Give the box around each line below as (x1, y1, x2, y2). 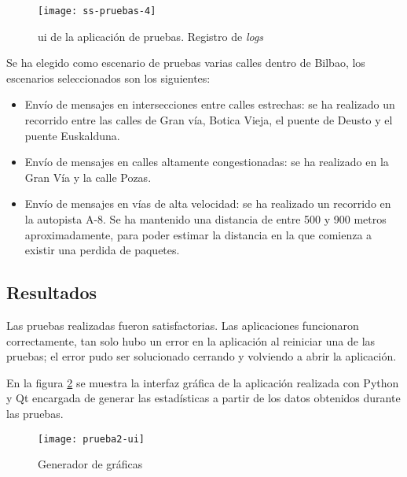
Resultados (6, 280, 97, 305)
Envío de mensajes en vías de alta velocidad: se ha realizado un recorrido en (24, 195, 391, 212)
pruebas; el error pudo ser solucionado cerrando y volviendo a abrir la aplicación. (6, 348, 397, 364)
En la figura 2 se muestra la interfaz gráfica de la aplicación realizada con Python (6, 374, 399, 390)
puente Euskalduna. (24, 127, 120, 143)
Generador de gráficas (38, 456, 143, 472)
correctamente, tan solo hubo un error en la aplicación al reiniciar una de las (6, 332, 376, 349)
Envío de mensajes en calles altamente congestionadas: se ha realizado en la (24, 153, 389, 170)
